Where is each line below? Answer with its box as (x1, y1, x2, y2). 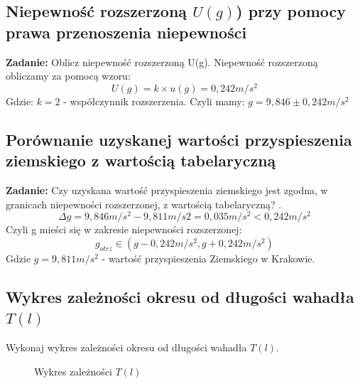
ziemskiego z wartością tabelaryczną (6, 149, 276, 171)
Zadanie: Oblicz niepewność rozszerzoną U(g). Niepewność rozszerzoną (6, 54, 318, 69)
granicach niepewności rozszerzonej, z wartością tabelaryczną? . (6, 196, 282, 211)
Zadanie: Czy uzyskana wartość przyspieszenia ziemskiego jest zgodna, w (6, 183, 328, 198)
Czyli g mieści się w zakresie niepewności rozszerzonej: (6, 222, 242, 237)
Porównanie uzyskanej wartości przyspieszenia (6, 128, 352, 150)
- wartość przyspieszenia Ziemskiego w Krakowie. (102, 250, 315, 265)
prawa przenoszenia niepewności (6, 21, 247, 43)
